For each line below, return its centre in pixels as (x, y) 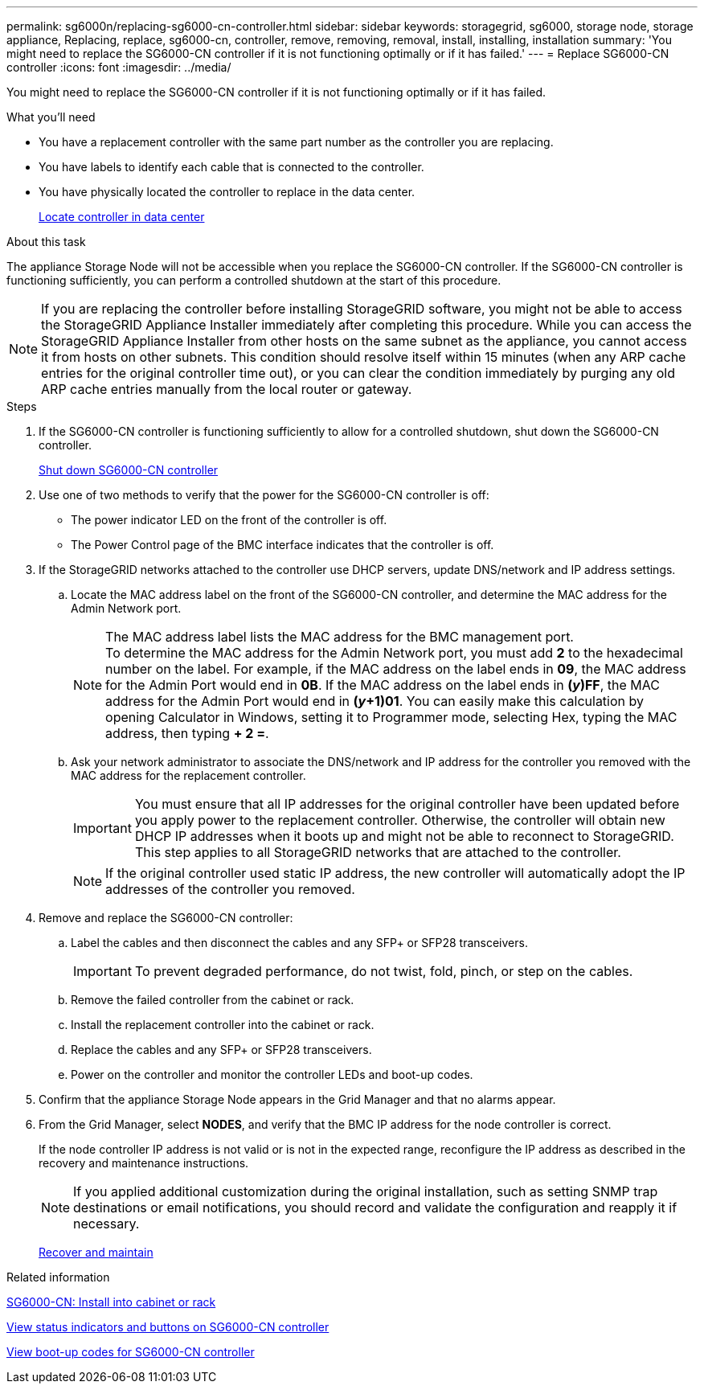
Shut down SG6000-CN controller (129, 470)
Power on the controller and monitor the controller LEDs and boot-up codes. (272, 1074)
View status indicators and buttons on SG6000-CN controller (168, 1327)
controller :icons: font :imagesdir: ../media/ (119, 67)
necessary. (106, 1224)
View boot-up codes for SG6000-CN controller (131, 1352)
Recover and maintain (96, 1252)
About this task (46, 242)
